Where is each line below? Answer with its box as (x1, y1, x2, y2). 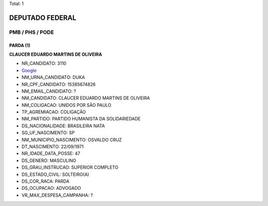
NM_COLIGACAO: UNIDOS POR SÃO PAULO (21, 102, 112, 108)
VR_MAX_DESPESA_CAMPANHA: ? (21, 192, 93, 198)
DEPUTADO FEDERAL (9, 13, 76, 22)
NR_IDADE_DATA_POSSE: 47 (21, 151, 80, 156)
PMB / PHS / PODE (9, 29, 54, 36)
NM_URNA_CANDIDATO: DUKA (21, 74, 85, 80)
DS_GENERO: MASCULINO (21, 157, 76, 163)
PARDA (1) (9, 42, 31, 48)
